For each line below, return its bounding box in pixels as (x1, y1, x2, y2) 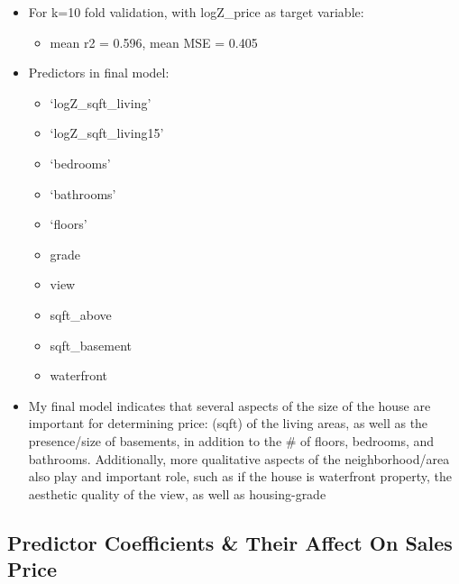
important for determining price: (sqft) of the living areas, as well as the (28, 414, 428, 433)
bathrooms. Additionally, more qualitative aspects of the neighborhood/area (28, 449, 450, 468)
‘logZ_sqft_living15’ (50, 123, 164, 142)
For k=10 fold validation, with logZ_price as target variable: (28, 3, 364, 21)
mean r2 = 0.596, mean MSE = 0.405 (50, 32, 258, 51)
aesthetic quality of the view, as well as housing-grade (28, 484, 326, 503)
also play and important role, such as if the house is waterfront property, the (28, 467, 453, 486)
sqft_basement (50, 335, 132, 354)
